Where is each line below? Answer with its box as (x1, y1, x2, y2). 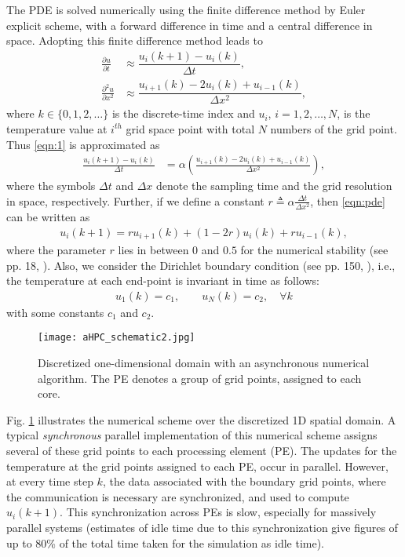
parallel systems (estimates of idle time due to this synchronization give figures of (6, 519, 398, 536)
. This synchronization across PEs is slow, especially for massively (60, 504, 377, 520)
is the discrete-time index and (111, 105, 255, 122)
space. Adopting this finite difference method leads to (6, 32, 263, 49)
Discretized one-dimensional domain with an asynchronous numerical (38, 355, 370, 371)
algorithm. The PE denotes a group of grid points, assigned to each (38, 370, 362, 386)
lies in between (118, 242, 189, 258)
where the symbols (6, 177, 96, 194)
